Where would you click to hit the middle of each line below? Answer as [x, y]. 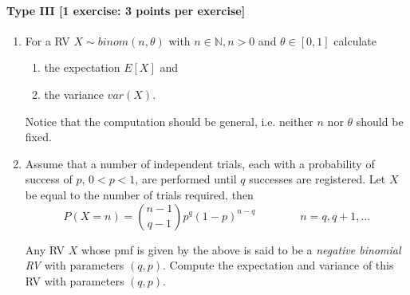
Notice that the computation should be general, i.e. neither [169, 121]
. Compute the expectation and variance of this [278, 265]
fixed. [38, 137]
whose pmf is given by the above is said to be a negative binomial [241, 249]
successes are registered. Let [317, 179]
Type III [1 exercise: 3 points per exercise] [126, 10]
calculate [355, 40]
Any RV [45, 249]
